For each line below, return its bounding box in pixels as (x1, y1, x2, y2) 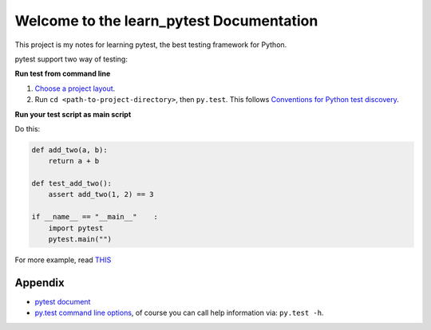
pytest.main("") (48, 235, 112, 243)
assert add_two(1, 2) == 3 (48, 190, 155, 199)
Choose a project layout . (34, 84, 116, 93)
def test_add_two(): (31, 179, 112, 188)
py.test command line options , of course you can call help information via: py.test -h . (34, 308, 324, 318)
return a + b (48, 156, 100, 166)
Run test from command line (14, 69, 111, 79)
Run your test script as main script (14, 109, 132, 119)
